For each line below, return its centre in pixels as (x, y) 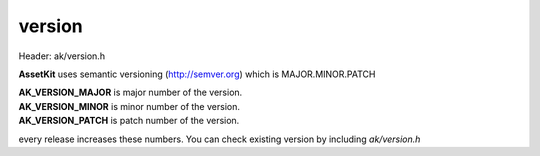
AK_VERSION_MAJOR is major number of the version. (130, 92)
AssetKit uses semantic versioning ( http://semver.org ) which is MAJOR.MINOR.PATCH (197, 74)
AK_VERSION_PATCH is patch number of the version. (129, 121)
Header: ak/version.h (61, 56)
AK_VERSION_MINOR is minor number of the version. (129, 106)
